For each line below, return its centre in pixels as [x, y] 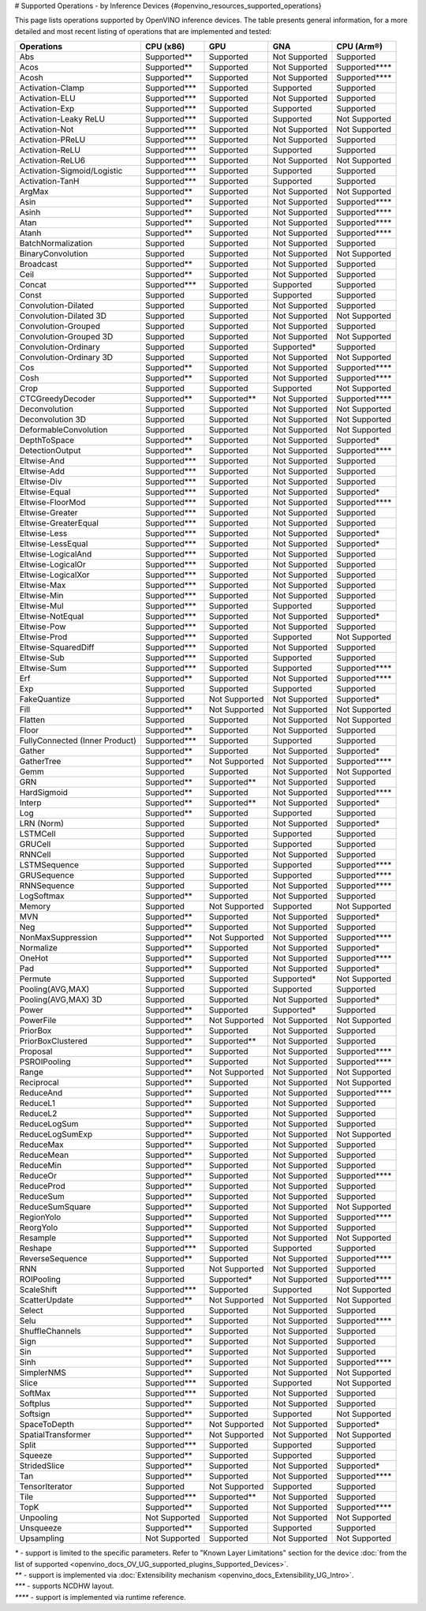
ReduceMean [44, 1155]
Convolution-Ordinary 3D [66, 358]
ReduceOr [38, 1176]
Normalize [39, 948]
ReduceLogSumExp [56, 1134]
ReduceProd [43, 1186]
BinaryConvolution [54, 254]
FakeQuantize [45, 699]
